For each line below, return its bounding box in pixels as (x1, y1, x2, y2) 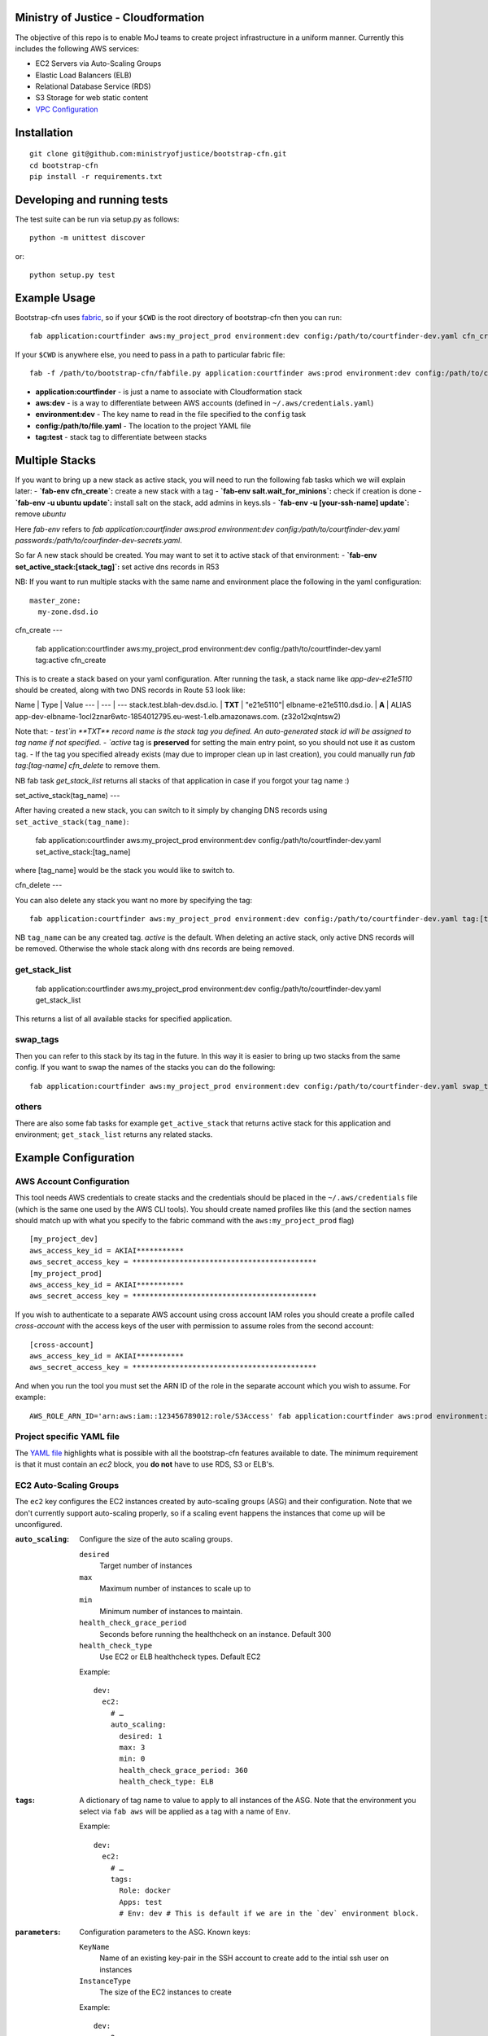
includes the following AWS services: (15, 43, 140, 53)
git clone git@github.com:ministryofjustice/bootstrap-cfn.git (29, 149, 287, 159)
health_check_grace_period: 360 (119, 1766, 248, 1775)
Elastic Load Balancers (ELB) (35, 70, 132, 80)
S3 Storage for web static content (35, 93, 149, 103)
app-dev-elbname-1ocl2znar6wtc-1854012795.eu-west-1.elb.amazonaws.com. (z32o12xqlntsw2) (15, 711, 342, 721)
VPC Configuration (35, 104, 98, 114)
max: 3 (119, 1743, 146, 1753)
